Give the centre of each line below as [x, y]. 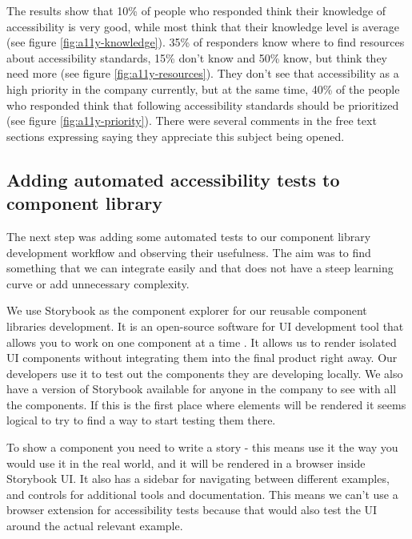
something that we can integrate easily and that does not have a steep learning [200, 268]
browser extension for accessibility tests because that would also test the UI [192, 510]
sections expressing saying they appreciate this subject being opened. [176, 136]
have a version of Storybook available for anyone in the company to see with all [202, 389]
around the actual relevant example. [95, 526]
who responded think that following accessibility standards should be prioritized [203, 105]
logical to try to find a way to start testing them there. [141, 420]
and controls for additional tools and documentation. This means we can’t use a [202, 494]
